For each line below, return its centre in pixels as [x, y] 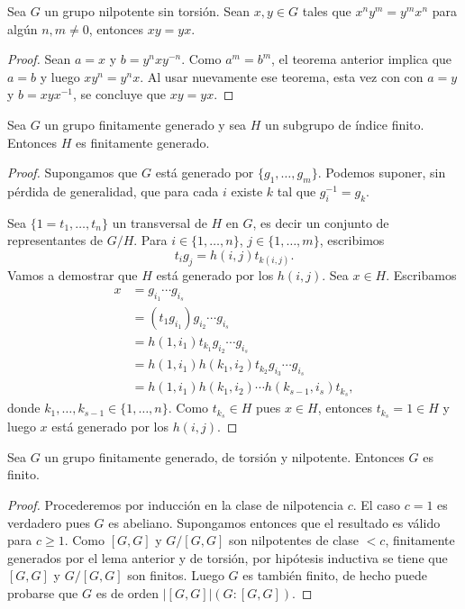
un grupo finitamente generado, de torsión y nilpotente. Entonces [224, 456]
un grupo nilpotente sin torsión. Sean [147, 11]
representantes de [55, 240]
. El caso [377, 504]
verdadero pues [49, 522]
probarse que [43, 592]
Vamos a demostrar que [73, 275]
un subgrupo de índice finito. [345, 124]
